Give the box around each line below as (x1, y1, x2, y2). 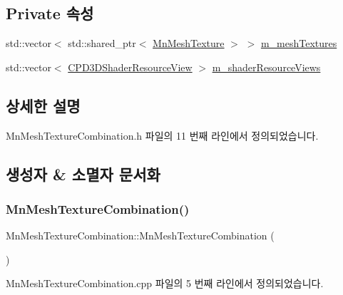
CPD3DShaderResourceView (68, 59, 193, 74)
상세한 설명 (6, 94, 81, 116)
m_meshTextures (260, 36, 337, 51)
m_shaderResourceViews (212, 59, 321, 74)
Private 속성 (6, 2, 94, 24)
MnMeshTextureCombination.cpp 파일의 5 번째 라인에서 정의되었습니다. (6, 276, 324, 291)
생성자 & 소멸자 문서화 (6, 162, 160, 185)
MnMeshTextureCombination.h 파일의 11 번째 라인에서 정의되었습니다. (6, 128, 319, 143)
